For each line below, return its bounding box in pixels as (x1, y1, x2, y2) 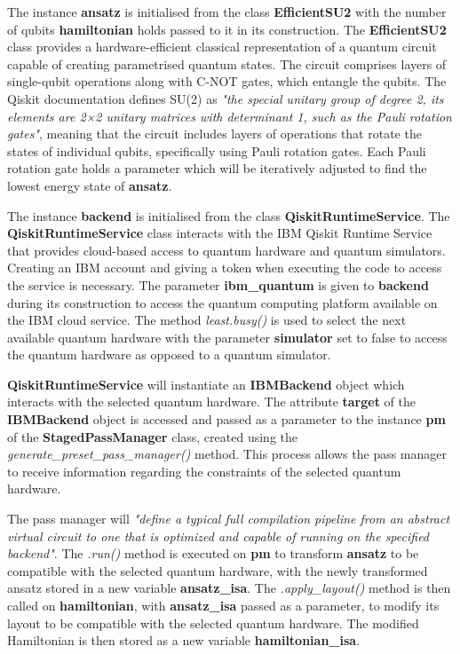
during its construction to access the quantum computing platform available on (7, 293, 438, 311)
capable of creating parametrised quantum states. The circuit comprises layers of (7, 54, 447, 73)
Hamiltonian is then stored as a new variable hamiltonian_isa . (7, 631, 361, 650)
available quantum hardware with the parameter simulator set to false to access (7, 327, 448, 346)
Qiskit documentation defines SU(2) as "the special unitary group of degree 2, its (7, 89, 444, 107)
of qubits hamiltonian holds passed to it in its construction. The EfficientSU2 (7, 20, 447, 38)
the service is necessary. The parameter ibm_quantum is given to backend (7, 275, 429, 294)
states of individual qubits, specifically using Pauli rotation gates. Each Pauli (7, 141, 426, 160)
